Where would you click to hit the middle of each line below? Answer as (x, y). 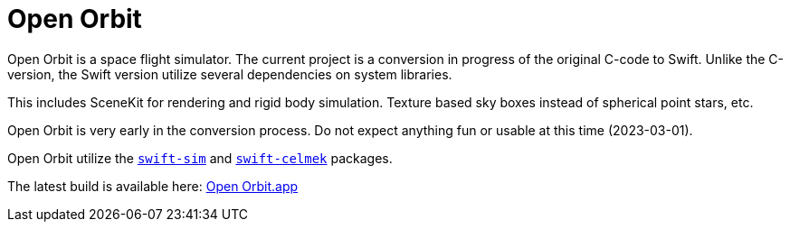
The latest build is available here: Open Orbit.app (153, 186)
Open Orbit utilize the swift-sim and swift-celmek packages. (200, 158)
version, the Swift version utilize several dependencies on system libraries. (230, 74)
